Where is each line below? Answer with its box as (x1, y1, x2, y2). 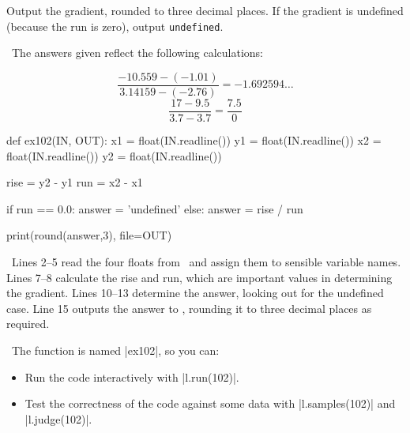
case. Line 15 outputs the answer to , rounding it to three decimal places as (6, 299, 372, 316)
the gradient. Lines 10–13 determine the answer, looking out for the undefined (6, 284, 384, 301)
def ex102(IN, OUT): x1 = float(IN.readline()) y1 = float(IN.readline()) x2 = (6, 131, 382, 148)
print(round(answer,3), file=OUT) (6, 227, 172, 243)
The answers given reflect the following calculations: (11, 44, 264, 61)
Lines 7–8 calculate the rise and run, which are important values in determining (6, 269, 393, 285)
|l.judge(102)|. (24, 410, 92, 427)
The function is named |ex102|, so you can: (11, 341, 220, 358)
